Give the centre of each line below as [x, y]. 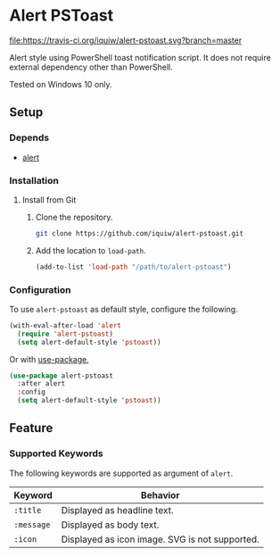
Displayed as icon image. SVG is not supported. [161, 539]
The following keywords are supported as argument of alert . [121, 473]
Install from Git [49, 200]
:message [32, 524]
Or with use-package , [49, 359]
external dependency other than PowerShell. [91, 67]
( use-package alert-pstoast [62, 376]
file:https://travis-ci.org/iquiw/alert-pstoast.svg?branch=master [126, 40]
